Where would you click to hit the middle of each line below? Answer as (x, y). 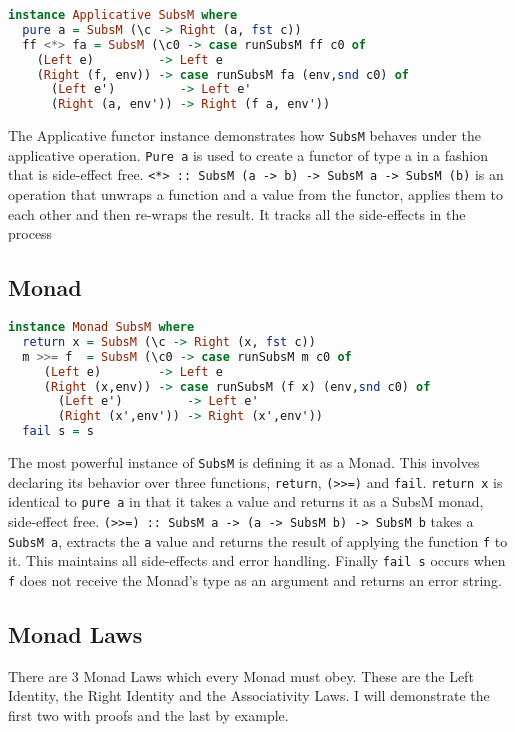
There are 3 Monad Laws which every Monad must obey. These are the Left (241, 675)
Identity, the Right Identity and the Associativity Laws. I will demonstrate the (249, 695)
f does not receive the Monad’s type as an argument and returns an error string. (255, 580)
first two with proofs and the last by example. (148, 715)
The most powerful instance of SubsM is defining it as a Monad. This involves (244, 462)
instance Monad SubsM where (101, 327)
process (30, 233)
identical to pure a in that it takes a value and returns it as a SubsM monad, (246, 501)
